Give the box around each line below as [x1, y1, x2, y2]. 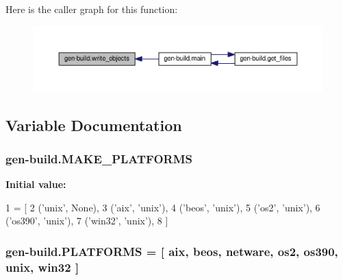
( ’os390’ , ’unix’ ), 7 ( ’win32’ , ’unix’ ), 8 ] [5, 213, 168, 228]
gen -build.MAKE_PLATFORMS [5, 150, 192, 167]
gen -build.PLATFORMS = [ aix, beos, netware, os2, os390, [5, 242, 338, 259]
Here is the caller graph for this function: [5, 2, 178, 16]
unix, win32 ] [5, 258, 79, 275]
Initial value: [5, 177, 66, 191]
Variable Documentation [5, 114, 182, 135]
